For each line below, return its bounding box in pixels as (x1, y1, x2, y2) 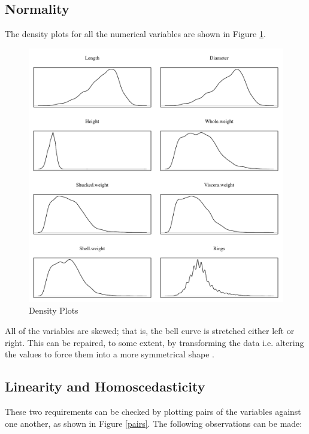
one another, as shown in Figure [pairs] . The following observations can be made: (5, 417, 302, 429)
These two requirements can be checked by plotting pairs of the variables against (5, 405, 301, 417)
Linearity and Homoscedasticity (5, 377, 205, 396)
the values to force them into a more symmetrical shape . (5, 348, 214, 360)
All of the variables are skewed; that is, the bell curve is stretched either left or (5, 324, 295, 336)
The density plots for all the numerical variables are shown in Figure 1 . (5, 28, 266, 40)
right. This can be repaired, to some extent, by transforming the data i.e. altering (5, 336, 304, 348)
